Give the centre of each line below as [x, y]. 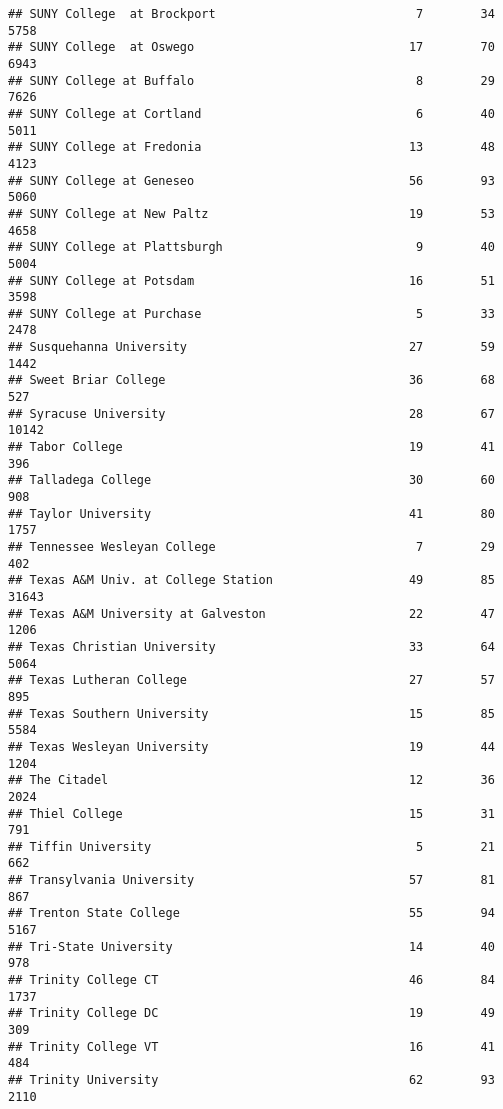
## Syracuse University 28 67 [251, 413]
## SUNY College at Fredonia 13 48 [251, 147]
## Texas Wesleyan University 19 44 [251, 746]
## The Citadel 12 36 [251, 780]
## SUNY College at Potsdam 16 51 [251, 280]
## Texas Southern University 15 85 [251, 713]
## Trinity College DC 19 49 [251, 1013]
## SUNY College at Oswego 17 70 [251, 47]
